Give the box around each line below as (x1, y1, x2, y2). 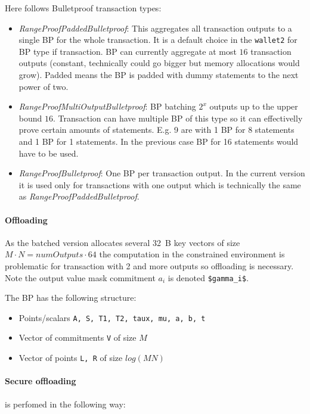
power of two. (18, 80, 69, 92)
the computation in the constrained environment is (99, 248, 285, 260)
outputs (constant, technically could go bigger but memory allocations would (18, 57, 300, 69)
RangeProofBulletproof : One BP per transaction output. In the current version (18, 167, 305, 179)
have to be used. (18, 147, 79, 159)
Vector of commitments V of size (18, 331, 137, 344)
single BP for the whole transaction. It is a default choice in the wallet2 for (18, 33, 297, 46)
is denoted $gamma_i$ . (168, 271, 249, 284)
